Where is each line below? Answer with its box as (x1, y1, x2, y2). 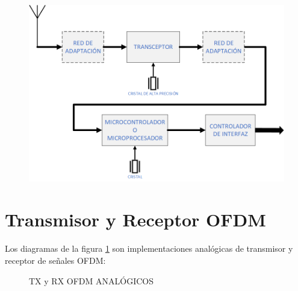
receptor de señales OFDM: (5, 254, 106, 266)
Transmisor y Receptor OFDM (5, 207, 266, 232)
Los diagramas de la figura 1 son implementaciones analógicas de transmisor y (5, 242, 293, 255)
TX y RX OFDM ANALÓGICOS (29, 274, 154, 287)
